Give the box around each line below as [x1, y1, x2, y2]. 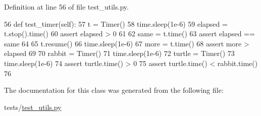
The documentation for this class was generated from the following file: [4, 85, 224, 95]
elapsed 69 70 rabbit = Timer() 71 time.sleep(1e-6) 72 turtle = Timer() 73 [4, 48, 235, 59]
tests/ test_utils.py [4, 101, 62, 112]
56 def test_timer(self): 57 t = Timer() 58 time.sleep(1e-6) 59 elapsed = [4, 18, 228, 29]
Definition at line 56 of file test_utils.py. [4, 2, 129, 12]
